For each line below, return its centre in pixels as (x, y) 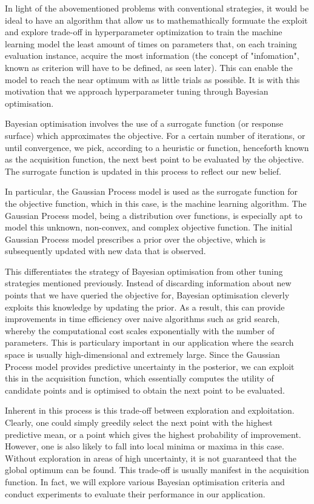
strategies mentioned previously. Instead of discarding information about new (148, 283)
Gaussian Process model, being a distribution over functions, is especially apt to (154, 215)
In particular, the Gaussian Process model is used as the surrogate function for (151, 191)
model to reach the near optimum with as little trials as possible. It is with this (152, 79)
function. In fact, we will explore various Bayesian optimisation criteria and (145, 481)
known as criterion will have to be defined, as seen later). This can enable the (149, 67)
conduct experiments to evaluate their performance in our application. (135, 493)
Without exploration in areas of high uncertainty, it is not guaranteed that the (151, 458)
